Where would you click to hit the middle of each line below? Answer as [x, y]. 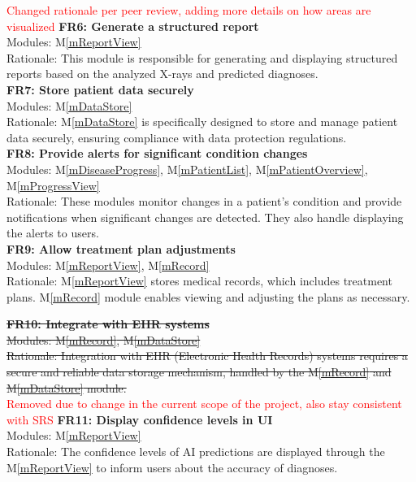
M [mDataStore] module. [67, 387]
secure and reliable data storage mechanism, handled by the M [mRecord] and [199, 372]
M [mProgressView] [53, 185]
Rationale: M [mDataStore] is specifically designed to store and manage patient [202, 122]
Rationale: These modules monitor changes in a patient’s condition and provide [204, 201]
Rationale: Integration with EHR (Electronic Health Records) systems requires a [207, 356]
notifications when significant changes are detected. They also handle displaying [205, 217]
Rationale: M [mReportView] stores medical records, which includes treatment [199, 281]
